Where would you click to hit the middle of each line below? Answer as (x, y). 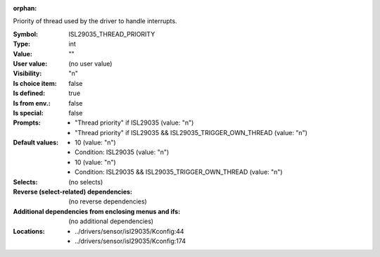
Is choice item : (35, 83)
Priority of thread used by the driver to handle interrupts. (95, 21)
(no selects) (86, 182)
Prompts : (27, 123)
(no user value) (90, 63)
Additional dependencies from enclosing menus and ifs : (97, 211)
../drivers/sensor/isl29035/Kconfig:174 (131, 241)
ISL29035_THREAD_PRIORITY (112, 34)
